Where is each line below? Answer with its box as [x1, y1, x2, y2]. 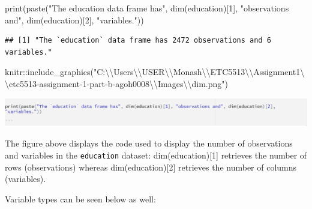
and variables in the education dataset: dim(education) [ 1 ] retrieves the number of [5, 149, 307, 161]
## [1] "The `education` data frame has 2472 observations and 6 [5, 36, 271, 45]
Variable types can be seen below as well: [5, 192, 156, 205]
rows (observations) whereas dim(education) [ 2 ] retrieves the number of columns [5, 160, 297, 173]
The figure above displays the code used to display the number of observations [5, 137, 293, 150]
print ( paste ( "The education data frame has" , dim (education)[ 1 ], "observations [5, 2, 289, 14]
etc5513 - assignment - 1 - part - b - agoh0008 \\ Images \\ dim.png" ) [9, 77, 228, 89]
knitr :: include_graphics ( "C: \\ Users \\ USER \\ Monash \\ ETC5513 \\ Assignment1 [5, 65, 301, 78]
